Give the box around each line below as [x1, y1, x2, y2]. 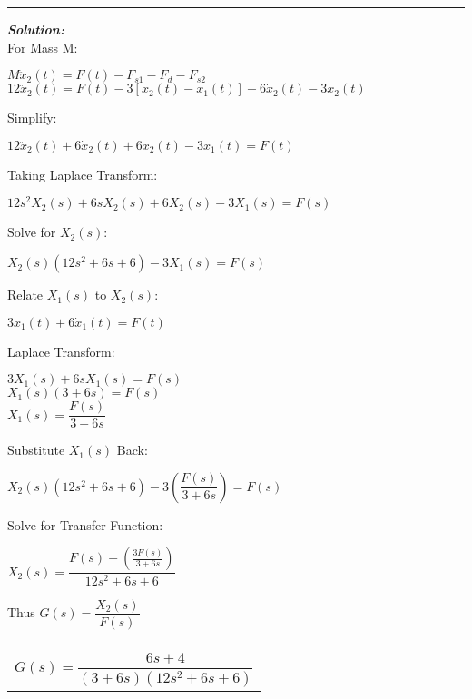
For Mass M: [7, 37, 78, 56]
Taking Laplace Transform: [7, 164, 158, 183]
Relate [7, 285, 44, 304]
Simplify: [7, 108, 57, 127]
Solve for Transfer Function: [7, 515, 163, 534]
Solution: [7, 20, 64, 38]
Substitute [7, 440, 65, 459]
